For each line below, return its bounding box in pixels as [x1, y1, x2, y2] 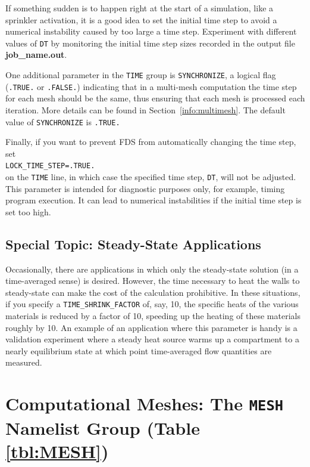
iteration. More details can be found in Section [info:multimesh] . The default [5, 103, 286, 116]
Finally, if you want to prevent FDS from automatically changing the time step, [5, 135, 296, 148]
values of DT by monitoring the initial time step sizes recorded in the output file [5, 36, 295, 49]
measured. [5, 356, 42, 369]
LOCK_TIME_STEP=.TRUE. [5, 162, 95, 171]
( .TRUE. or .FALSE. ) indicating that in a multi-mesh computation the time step [5, 80, 297, 92]
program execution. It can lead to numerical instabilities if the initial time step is [5, 194, 302, 206]
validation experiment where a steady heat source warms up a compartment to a [5, 333, 299, 345]
